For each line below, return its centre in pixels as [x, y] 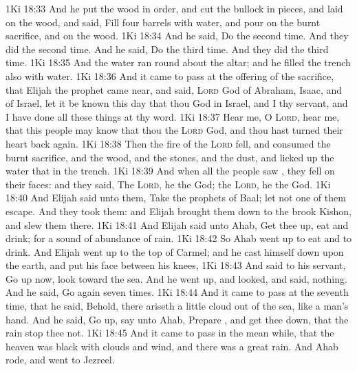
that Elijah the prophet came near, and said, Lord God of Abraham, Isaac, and [174, 89]
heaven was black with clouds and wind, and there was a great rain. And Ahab [172, 346]
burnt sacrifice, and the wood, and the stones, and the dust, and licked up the [170, 157]
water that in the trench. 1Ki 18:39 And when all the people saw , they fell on [170, 171]
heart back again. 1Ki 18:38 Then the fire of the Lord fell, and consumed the [168, 143]
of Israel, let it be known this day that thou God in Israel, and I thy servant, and [177, 103]
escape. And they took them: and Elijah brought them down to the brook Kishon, [178, 211]
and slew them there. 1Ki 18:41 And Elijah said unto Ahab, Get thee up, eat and [177, 224]
